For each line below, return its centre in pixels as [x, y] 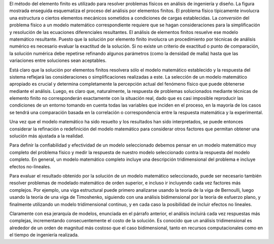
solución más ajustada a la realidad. [47, 136]
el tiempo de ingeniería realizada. [44, 235]
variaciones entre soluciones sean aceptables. [58, 60]
